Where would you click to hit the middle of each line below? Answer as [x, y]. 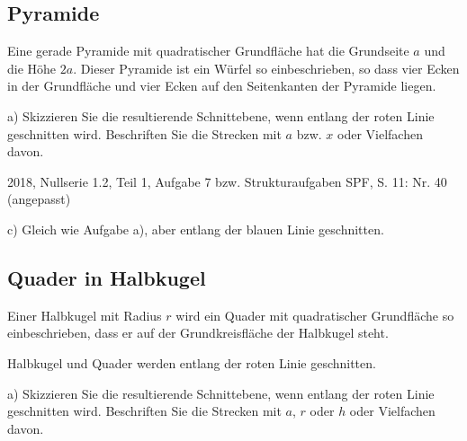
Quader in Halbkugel [107, 277]
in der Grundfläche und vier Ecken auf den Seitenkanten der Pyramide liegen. [222, 86]
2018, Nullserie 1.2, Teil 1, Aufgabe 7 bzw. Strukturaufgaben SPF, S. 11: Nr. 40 [227, 181]
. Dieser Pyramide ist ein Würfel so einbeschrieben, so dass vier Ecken [266, 68]
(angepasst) [39, 199]
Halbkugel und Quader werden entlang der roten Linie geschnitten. [192, 362]
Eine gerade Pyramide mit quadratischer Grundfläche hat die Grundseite [208, 51]
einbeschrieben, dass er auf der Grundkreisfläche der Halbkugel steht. [198, 333]
